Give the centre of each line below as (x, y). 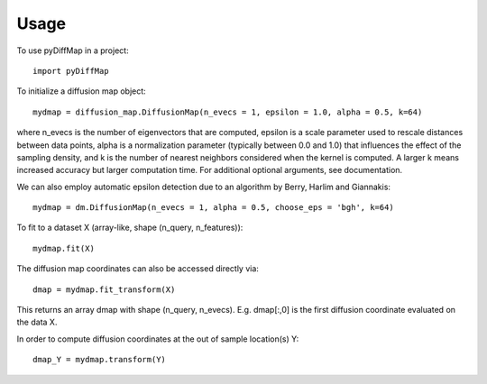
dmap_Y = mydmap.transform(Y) (100, 360)
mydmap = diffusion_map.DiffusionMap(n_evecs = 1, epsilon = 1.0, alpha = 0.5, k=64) (228, 112)
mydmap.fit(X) (64, 248)
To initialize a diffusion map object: (81, 91)
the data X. (37, 322)
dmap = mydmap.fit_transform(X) (104, 289)
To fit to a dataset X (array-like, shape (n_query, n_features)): (130, 228)
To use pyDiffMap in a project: (73, 50)
